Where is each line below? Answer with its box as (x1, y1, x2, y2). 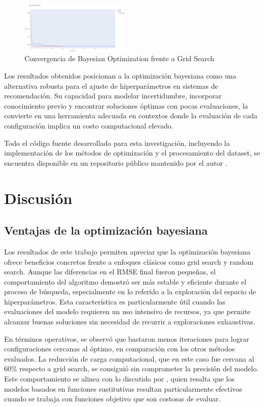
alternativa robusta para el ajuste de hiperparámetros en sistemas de (4, 80, 218, 91)
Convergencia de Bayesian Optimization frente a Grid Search (24, 53, 215, 64)
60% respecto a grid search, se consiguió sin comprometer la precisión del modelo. (4, 363, 259, 374)
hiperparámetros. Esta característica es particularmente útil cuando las (4, 296, 225, 307)
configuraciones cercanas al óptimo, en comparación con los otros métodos (4, 343, 235, 354)
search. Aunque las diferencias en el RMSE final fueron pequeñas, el (4, 266, 216, 277)
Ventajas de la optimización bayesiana (4, 222, 208, 238)
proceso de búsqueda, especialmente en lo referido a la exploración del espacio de (4, 286, 256, 297)
